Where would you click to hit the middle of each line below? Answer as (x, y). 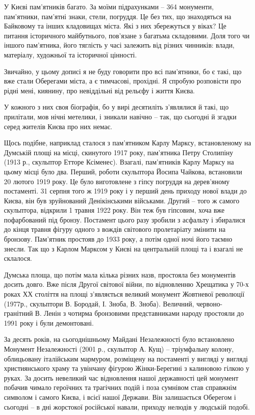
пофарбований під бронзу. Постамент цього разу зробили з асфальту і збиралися (125, 219)
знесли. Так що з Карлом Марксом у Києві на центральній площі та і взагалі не (124, 248)
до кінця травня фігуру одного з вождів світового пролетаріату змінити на (115, 229)
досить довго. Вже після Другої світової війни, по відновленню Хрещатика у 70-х (127, 284)
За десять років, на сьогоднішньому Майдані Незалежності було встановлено (119, 339)
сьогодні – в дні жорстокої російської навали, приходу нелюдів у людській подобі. (127, 406)
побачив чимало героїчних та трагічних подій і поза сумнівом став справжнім (120, 387)
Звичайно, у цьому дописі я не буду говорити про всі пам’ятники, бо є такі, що (123, 71)
